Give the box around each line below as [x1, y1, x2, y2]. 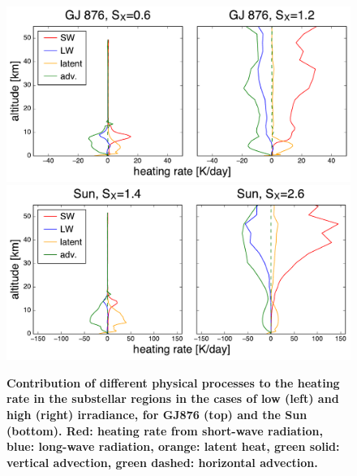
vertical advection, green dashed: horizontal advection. [6, 453, 318, 470]
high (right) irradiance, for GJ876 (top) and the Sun [6, 405, 308, 422]
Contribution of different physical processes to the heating [6, 374, 340, 391]
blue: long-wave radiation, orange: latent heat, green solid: [6, 438, 340, 455]
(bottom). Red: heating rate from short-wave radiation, [6, 422, 323, 439]
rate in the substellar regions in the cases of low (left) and [6, 390, 339, 407]
